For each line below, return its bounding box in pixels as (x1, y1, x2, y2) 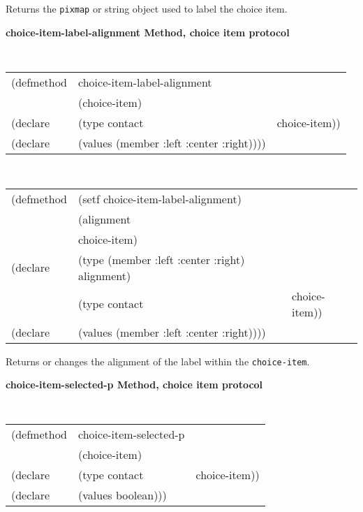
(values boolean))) (78, 487, 167, 504)
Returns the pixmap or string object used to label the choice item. (6, 1, 288, 15)
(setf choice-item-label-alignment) (78, 190, 242, 207)
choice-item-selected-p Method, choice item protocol (6, 377, 263, 392)
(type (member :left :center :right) (78, 251, 245, 268)
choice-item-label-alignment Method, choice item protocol (6, 24, 290, 39)
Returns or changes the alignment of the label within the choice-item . (6, 353, 310, 368)
